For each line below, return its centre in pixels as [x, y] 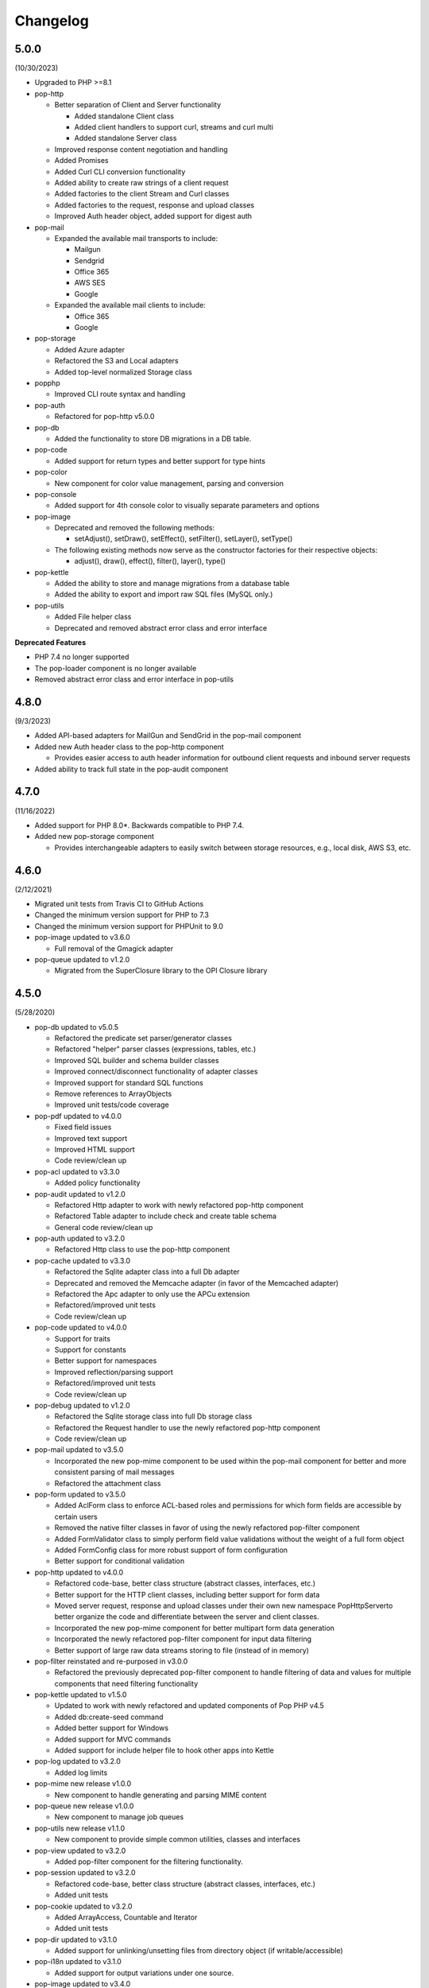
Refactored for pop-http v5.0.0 [104, 417]
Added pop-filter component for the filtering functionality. [149, 1862]
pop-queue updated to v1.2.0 [82, 959]
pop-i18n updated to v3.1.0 [78, 1962]
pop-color [51, 472]
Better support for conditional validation [120, 1561]
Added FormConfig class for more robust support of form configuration [171, 1550]
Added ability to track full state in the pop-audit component [131, 769]
